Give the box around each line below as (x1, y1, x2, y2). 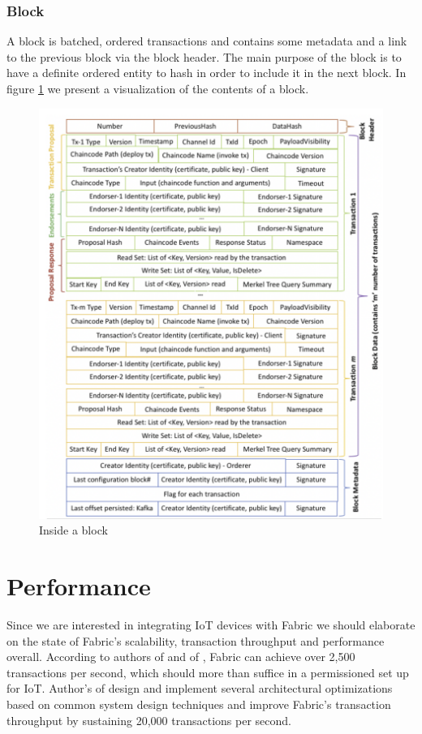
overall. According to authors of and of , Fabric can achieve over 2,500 (6, 648, 355, 665)
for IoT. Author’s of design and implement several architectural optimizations (6, 680, 393, 697)
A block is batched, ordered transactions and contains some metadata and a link (6, 32, 407, 49)
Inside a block (39, 522, 108, 539)
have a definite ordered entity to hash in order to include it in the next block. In (6, 64, 407, 81)
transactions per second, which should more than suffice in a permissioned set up (6, 663, 409, 680)
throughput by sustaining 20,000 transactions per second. (6, 711, 291, 728)
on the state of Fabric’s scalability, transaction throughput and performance (6, 632, 385, 649)
